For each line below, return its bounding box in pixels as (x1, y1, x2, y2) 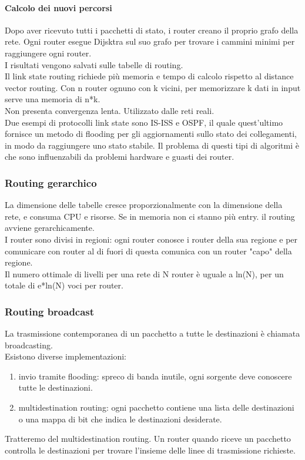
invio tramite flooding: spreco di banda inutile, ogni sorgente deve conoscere (18, 370, 292, 382)
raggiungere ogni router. (5, 46, 92, 59)
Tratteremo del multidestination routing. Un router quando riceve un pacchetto (5, 432, 291, 445)
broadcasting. (5, 338, 53, 351)
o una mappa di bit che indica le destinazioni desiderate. (18, 412, 222, 425)
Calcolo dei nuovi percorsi (5, 1, 112, 14)
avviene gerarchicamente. (5, 221, 95, 234)
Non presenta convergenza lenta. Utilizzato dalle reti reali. (5, 104, 214, 116)
